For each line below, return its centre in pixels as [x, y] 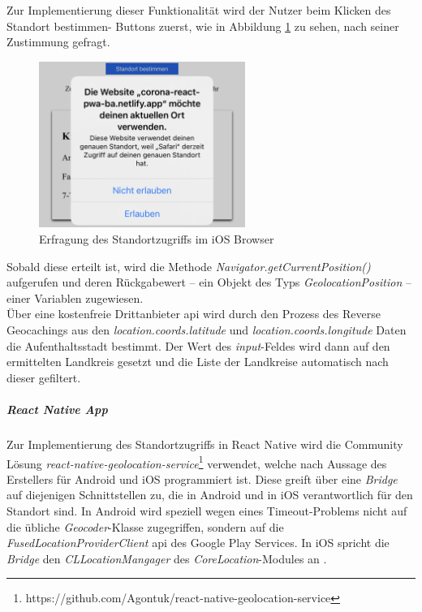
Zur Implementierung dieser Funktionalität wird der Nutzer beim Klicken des [199, 10]
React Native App [57, 409]
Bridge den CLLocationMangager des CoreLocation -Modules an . [167, 558]
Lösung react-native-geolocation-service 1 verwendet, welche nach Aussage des [197, 462]
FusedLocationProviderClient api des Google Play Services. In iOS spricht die [198, 543]
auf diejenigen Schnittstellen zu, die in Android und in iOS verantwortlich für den [210, 495]
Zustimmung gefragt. [58, 42]
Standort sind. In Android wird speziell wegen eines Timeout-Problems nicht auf [207, 511]
